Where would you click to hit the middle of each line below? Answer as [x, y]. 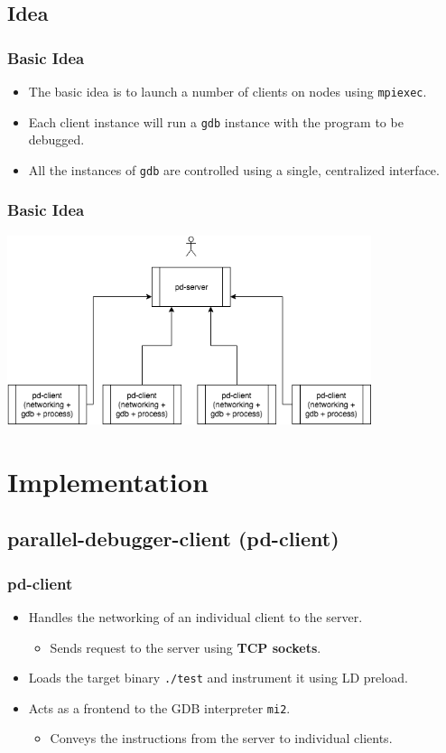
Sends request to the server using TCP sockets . [186, 647]
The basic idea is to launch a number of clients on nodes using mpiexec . [228, 91]
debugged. [56, 139]
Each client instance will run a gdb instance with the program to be [216, 121]
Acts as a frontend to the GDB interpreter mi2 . [159, 707]
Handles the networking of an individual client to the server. [195, 616]
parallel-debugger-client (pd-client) [173, 539]
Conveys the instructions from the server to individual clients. [221, 738]
